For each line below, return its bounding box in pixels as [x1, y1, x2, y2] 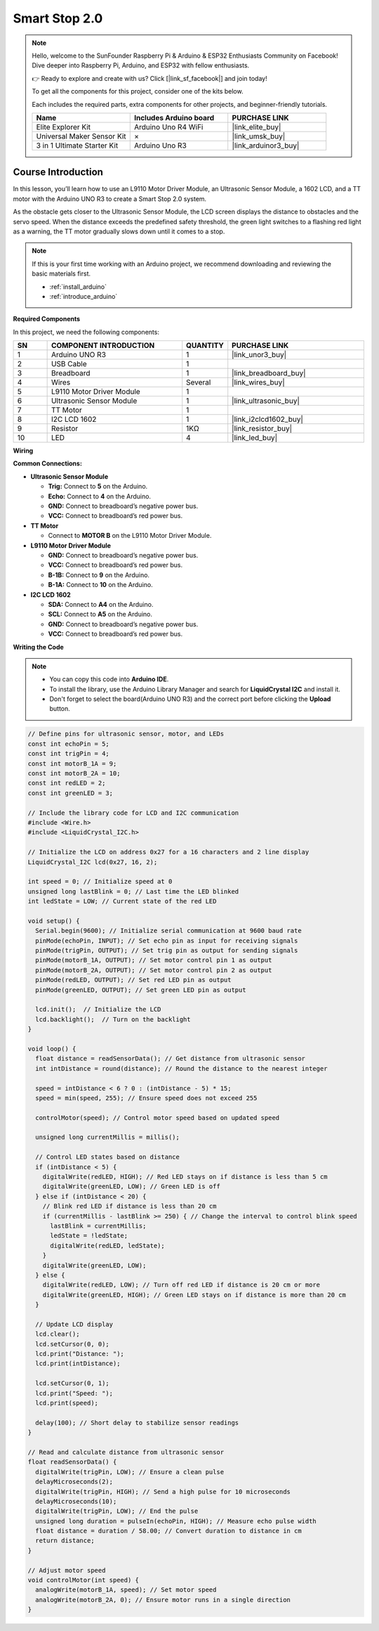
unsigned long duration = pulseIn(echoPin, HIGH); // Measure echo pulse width [35, 1517, 317, 1525]
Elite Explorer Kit [36, 122, 91, 131]
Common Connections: [13, 459, 82, 468]
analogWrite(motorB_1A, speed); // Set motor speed [35, 1586, 217, 1594]
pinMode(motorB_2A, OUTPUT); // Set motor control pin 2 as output [35, 966, 272, 974]
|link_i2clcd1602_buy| [232, 415, 303, 425]
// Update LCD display [35, 1320, 114, 1328]
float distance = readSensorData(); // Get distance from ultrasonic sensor [35, 1055, 305, 1063]
